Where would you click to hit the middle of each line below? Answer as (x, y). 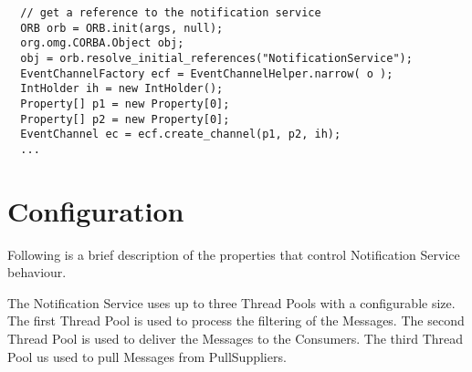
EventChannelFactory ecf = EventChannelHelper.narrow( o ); (207, 73)
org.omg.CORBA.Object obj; (102, 43)
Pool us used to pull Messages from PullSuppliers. (147, 356)
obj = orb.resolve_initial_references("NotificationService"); (216, 58)
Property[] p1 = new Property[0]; (125, 103)
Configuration (96, 210)
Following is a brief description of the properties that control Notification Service (234, 254)
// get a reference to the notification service (171, 13)
